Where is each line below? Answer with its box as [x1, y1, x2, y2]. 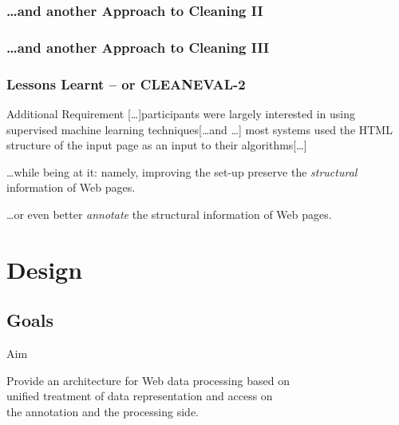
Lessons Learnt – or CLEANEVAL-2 [6, 73, 246, 93]
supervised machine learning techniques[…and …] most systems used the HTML [6, 121, 393, 137]
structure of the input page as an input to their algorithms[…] [6, 137, 307, 153]
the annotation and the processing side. [6, 403, 199, 419]
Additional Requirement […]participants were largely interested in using [6, 105, 356, 121]
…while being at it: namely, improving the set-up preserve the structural [6, 163, 358, 180]
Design [6, 252, 83, 285]
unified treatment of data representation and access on [6, 387, 273, 404]
